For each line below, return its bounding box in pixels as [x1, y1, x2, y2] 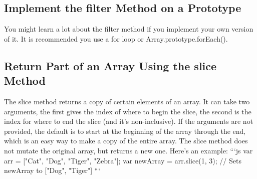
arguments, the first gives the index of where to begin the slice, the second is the [4, 106, 251, 116]
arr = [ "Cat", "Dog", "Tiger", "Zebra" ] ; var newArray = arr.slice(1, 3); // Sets [4, 155, 241, 165]
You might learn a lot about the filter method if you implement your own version [4, 24, 253, 34]
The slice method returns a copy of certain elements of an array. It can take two [4, 96, 250, 106]
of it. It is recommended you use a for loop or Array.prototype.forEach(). [4, 33, 228, 44]
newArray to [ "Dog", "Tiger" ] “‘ [4, 165, 101, 175]
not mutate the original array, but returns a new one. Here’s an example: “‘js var [4, 145, 253, 155]
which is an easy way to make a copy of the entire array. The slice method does [4, 135, 248, 146]
